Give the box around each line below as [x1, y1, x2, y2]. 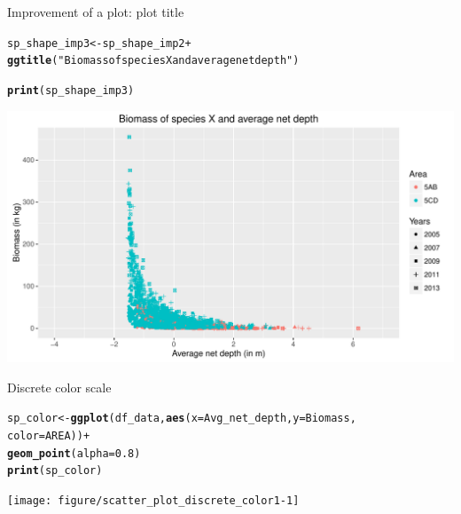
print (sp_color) [7, 464, 103, 478]
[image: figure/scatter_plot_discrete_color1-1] [7, 494, 300, 507]
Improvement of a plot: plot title [7, 3, 184, 20]
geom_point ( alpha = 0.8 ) [7, 447, 141, 460]
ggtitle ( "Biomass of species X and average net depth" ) [7, 54, 300, 67]
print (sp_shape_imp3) [7, 83, 135, 97]
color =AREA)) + [7, 429, 90, 442]
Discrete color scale [7, 377, 112, 396]
